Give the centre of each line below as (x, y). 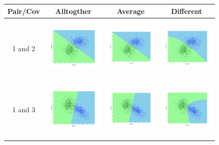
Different (187, 11)
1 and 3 (24, 109)
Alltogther (73, 11)
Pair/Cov (24, 11)
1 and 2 (24, 48)
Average (131, 11)
